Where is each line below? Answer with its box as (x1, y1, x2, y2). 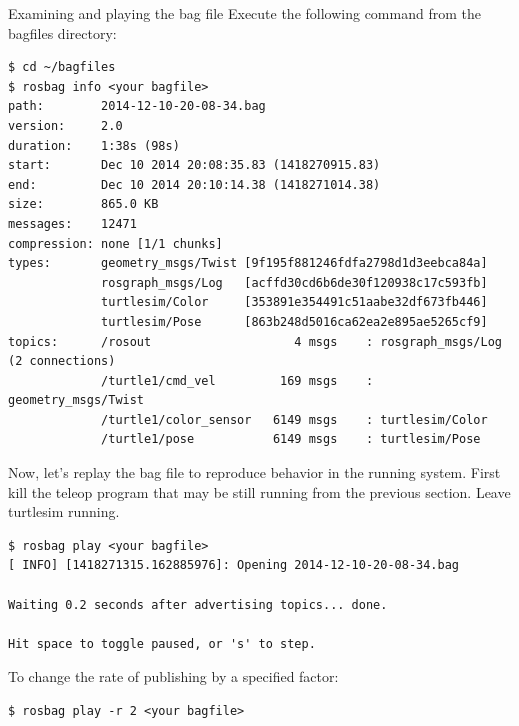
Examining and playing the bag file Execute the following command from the (8, 3, 481, 23)
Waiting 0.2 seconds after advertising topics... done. (8, 597, 388, 612)
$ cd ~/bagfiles (8, 60, 116, 75)
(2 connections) (8, 354, 116, 369)
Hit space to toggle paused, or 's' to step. (8, 636, 316, 651)
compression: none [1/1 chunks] (8, 236, 223, 251)
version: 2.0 (8, 118, 123, 133)
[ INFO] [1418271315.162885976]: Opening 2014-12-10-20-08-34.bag (8, 558, 460, 573)
